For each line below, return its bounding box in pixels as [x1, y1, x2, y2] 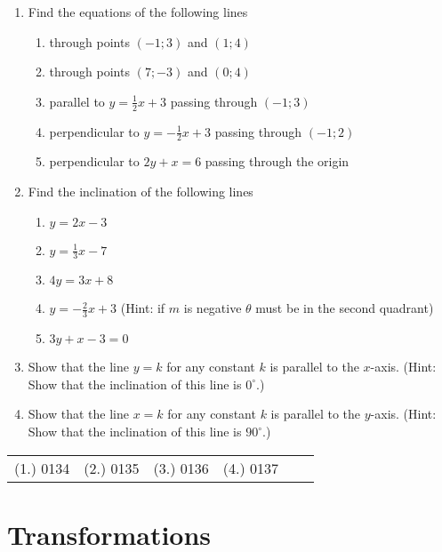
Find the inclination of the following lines [28, 182, 253, 201]
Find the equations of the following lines [28, 3, 248, 20]
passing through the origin [205, 152, 350, 171]
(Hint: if [120, 299, 165, 317]
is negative [183, 299, 242, 317]
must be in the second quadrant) [255, 299, 434, 317]
